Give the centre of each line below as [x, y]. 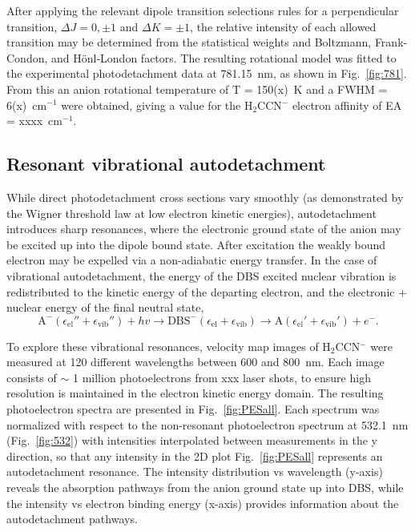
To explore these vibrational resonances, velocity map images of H [169, 346]
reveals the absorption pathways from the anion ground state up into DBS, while [205, 488]
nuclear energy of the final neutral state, [105, 307]
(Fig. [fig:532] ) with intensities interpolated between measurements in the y [192, 440]
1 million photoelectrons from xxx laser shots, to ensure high [222, 377]
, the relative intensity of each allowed [283, 26]
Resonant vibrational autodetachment [166, 164]
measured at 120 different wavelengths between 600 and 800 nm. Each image [195, 362]
